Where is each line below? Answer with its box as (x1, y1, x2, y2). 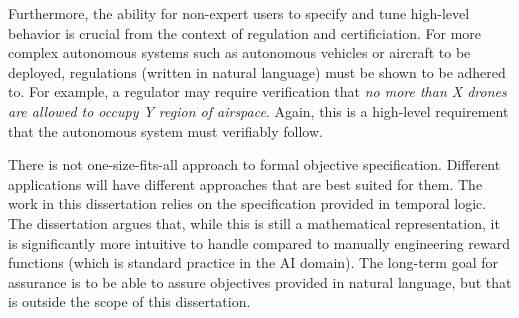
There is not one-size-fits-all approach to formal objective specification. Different (8, 154, 501, 175)
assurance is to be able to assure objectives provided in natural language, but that (8, 271, 512, 292)
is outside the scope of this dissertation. (8, 291, 251, 312)
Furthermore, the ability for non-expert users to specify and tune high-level (8, 3, 470, 23)
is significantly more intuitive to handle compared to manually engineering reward (8, 232, 511, 253)
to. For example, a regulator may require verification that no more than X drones (8, 81, 507, 102)
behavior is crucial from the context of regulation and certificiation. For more (8, 22, 482, 43)
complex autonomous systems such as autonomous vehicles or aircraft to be (8, 42, 471, 63)
